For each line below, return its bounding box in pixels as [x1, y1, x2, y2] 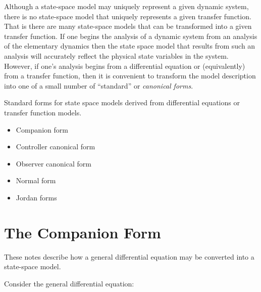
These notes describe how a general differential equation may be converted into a [4, 251, 254, 262]
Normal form [16, 175, 56, 186]
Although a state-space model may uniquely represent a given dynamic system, [4, 1, 249, 11]
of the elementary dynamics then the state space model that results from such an [4, 40, 255, 51]
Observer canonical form [16, 158, 91, 169]
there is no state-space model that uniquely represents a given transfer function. [4, 11, 251, 21]
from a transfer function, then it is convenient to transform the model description [4, 70, 256, 81]
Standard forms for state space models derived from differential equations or [4, 97, 240, 108]
